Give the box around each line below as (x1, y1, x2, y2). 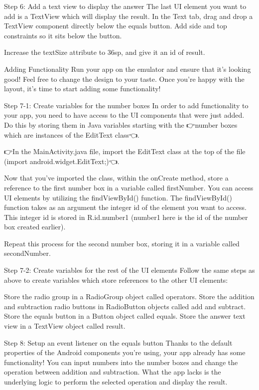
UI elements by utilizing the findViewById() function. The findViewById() (4, 192, 232, 202)
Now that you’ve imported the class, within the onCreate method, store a (4, 173, 229, 183)
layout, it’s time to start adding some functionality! (4, 83, 161, 94)
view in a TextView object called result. (4, 321, 126, 331)
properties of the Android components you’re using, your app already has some (4, 347, 246, 358)
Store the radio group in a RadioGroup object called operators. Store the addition (4, 291, 255, 302)
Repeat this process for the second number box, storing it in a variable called (4, 238, 240, 248)
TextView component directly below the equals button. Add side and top (4, 20, 227, 31)
